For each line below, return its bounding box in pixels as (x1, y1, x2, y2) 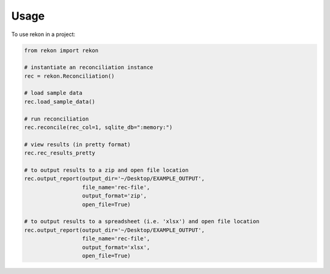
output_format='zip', (82, 193, 147, 199)
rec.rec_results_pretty (24, 150, 96, 157)
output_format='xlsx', (82, 243, 150, 251)
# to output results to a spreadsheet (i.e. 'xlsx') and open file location (24, 218, 260, 225)
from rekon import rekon (24, 46, 99, 54)
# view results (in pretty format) (24, 141, 131, 148)
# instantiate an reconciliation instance (24, 64, 153, 71)
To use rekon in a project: (11, 31, 76, 38)
